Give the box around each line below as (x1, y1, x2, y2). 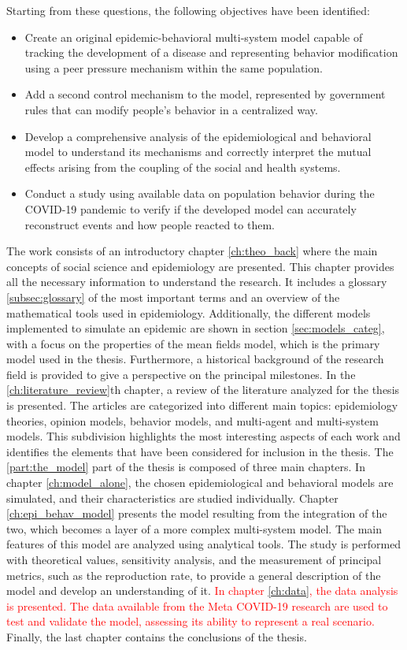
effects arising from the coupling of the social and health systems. (24, 158, 341, 175)
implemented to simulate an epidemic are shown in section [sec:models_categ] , (6, 320, 385, 336)
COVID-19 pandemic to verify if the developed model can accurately (24, 200, 357, 217)
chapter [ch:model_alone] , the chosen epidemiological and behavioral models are (6, 474, 394, 491)
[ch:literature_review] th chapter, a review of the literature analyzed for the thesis (6, 381, 400, 398)
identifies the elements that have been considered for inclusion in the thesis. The (6, 443, 394, 459)
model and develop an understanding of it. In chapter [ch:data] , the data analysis (6, 582, 398, 599)
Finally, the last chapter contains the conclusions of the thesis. (6, 628, 307, 644)
